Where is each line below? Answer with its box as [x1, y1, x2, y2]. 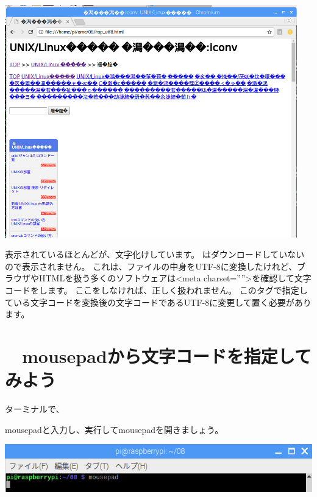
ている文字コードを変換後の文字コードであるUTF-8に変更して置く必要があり [5, 295, 312, 308]
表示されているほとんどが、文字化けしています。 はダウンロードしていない [5, 248, 305, 261]
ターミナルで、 [5, 403, 65, 415]
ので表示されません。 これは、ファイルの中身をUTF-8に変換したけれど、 [5, 259, 297, 272]
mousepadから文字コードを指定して [22, 343, 312, 368]
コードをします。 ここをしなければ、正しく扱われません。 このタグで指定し [5, 283, 308, 296]
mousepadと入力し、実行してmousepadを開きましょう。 [5, 423, 224, 435]
